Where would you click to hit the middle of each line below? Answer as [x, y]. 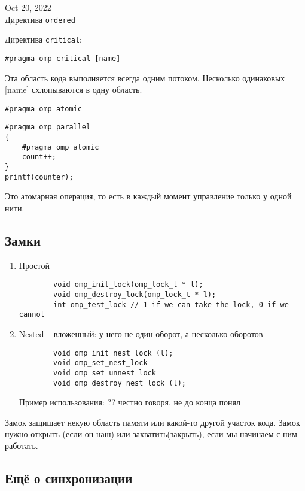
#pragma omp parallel [48, 127]
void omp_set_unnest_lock [105, 373]
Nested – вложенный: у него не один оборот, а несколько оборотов [141, 333]
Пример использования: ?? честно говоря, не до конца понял [129, 402]
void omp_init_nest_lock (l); [113, 353]
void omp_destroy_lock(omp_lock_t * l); [135, 294]
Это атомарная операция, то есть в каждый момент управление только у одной [148, 196]
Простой [34, 265]
